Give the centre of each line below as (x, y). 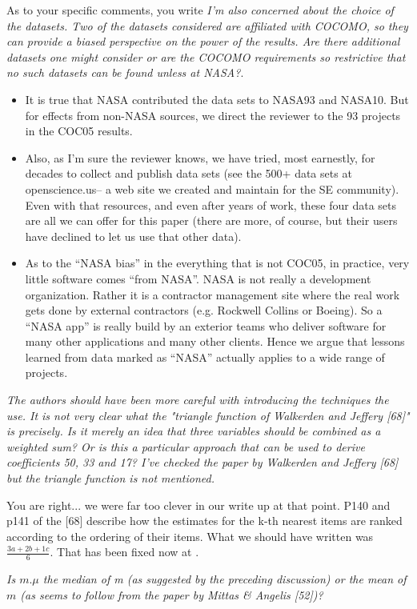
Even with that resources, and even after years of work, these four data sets (211, 204)
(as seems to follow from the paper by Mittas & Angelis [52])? (172, 594)
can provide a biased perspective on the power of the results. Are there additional (203, 41)
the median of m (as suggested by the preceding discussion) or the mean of (225, 579)
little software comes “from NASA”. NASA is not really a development (198, 278)
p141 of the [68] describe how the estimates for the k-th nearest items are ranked (204, 521)
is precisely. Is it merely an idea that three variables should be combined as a (194, 431)
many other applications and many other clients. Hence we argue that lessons (215, 341)
